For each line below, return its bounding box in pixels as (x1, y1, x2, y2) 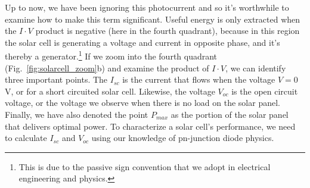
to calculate (5, 131, 47, 144)
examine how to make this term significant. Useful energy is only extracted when (5, 12, 300, 25)
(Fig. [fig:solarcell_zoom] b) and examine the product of (5, 61, 209, 74)
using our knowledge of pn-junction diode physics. (91, 131, 274, 144)
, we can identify (225, 61, 286, 74)
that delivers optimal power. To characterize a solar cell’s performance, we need (5, 120, 296, 132)
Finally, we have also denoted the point (5, 108, 148, 120)
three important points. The (5, 73, 108, 86)
